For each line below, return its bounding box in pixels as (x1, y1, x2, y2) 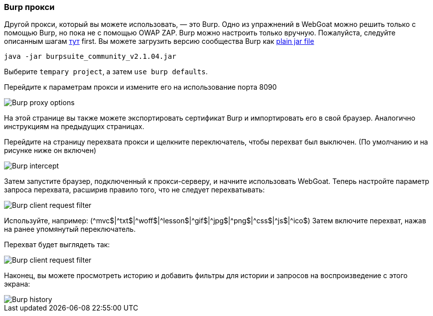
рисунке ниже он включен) (4, 146, 97, 155)
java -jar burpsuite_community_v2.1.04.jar (4, 52, 176, 61)
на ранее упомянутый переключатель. (4, 225, 136, 234)
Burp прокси (4, 2, 55, 12)
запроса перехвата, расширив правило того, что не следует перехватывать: (4, 185, 265, 194)
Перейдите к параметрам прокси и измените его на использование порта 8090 (4, 83, 277, 92)
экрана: (4, 280, 30, 289)
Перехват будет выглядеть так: (4, 240, 110, 249)
